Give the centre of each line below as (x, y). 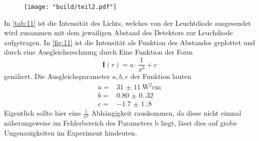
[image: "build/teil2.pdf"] (70, 7)
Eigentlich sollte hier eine (43, 113)
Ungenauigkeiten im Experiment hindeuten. (71, 133)
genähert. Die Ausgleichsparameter (57, 76)
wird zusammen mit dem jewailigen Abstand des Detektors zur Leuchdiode (119, 33)
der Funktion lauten (161, 76)
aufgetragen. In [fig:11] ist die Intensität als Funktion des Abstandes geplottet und (129, 42)
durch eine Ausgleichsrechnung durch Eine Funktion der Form (98, 52)
